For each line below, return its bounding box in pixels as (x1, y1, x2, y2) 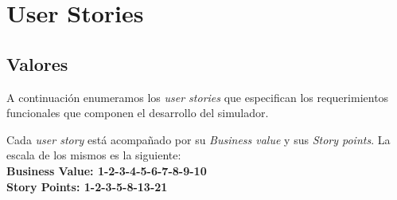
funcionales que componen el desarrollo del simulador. (6, 104, 269, 121)
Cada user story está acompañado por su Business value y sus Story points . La (6, 131, 391, 147)
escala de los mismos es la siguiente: (6, 147, 181, 163)
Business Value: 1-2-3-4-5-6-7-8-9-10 (6, 162, 207, 178)
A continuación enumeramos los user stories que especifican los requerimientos (6, 88, 389, 105)
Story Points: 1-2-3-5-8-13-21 (6, 178, 168, 194)
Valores (6, 51, 68, 76)
